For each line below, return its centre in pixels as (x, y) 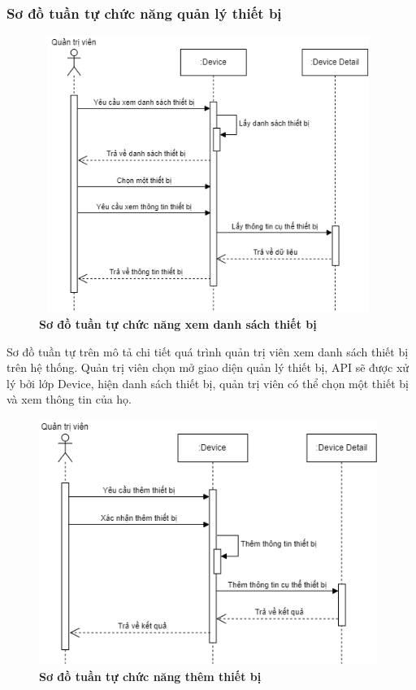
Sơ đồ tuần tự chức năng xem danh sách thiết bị (178, 323)
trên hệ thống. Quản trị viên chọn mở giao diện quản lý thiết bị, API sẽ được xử (208, 367)
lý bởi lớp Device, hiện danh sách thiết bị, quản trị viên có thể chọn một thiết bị (208, 383)
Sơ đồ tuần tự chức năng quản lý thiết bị (144, 13)
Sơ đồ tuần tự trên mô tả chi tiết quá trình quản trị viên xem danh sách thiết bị (208, 351)
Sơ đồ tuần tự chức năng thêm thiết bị (150, 676)
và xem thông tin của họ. (69, 399)
